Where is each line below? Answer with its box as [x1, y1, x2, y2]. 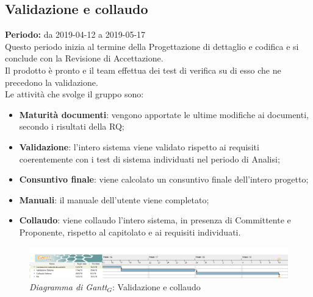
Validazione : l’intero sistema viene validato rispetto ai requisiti [19, 140, 259, 153]
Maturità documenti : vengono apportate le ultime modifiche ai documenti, [19, 108, 309, 121]
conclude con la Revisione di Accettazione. [5, 52, 164, 65]
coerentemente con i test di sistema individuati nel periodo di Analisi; [19, 152, 280, 165]
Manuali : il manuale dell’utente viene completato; [19, 193, 209, 206]
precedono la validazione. [5, 75, 98, 88]
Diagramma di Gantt [29, 280, 107, 293]
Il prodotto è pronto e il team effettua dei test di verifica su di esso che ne [5, 63, 281, 76]
